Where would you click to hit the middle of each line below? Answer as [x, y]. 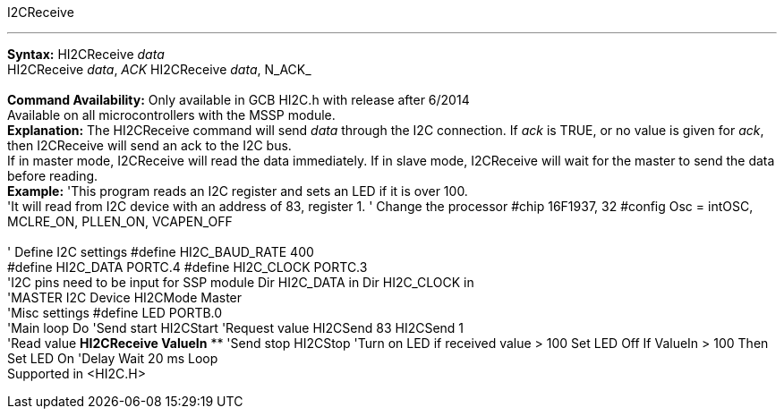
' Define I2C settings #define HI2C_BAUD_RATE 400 [161, 252]
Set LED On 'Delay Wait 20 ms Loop [113, 358]
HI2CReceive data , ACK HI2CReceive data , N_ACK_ [159, 69]
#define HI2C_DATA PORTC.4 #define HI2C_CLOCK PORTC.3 [187, 267]
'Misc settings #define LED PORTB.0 [115, 313]
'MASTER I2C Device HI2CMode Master [125, 297]
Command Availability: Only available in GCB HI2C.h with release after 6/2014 [239, 100]
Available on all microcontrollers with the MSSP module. [171, 115]
